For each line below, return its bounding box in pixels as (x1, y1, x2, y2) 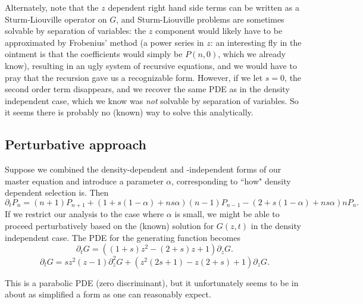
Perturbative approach (5, 135, 146, 153)
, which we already (218, 48, 286, 60)
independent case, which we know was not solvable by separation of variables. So (5, 94, 299, 106)
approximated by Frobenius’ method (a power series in (5, 36, 204, 48)
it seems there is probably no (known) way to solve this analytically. (5, 106, 254, 118)
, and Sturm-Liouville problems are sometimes (116, 12, 284, 25)
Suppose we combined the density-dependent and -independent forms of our (5, 163, 281, 175)
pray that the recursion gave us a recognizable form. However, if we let (5, 71, 263, 83)
